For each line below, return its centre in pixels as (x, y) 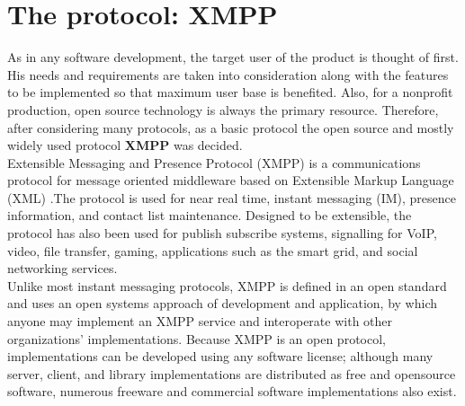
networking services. (63, 268)
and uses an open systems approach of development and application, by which (222, 303)
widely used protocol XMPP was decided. (125, 145)
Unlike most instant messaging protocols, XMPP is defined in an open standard (227, 285)
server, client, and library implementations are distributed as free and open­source (232, 373)
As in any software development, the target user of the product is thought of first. (233, 57)
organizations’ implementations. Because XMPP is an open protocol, (197, 338)
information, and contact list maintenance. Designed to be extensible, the (210, 215)
